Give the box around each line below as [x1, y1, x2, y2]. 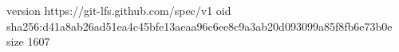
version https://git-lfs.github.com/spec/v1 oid [6, 2, 231, 18]
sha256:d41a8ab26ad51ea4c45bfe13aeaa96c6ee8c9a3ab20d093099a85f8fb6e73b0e [6, 17, 393, 34]
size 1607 [6, 33, 50, 50]
